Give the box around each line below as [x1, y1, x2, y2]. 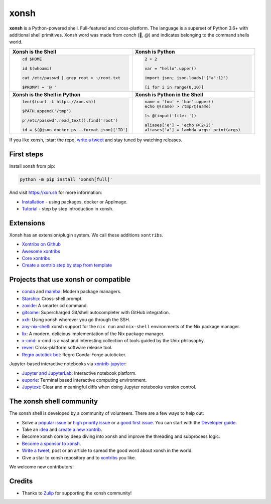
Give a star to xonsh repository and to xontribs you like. [22, 454, 137, 460]
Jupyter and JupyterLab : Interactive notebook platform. [22, 370, 137, 376]
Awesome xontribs [22, 248, 60, 254]
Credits [9, 476, 33, 485]
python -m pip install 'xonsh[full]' [20, 177, 113, 182]
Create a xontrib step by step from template [22, 262, 112, 268]
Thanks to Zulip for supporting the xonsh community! [22, 490, 132, 496]
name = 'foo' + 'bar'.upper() [145, 99, 214, 105]
